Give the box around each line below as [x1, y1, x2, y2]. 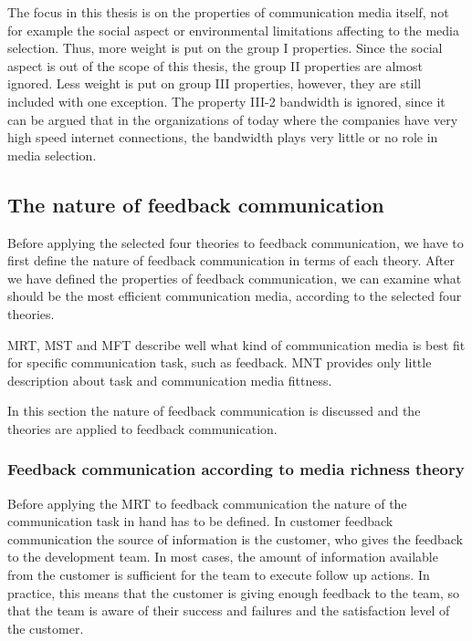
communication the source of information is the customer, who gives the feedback [7, 529, 463, 548]
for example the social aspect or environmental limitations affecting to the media [7, 20, 459, 39]
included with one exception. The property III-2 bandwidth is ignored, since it [7, 91, 446, 110]
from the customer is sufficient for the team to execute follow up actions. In [7, 565, 430, 584]
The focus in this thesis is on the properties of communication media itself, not [7, 3, 449, 21]
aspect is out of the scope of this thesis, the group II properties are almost [7, 56, 423, 75]
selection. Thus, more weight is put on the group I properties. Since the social [7, 38, 443, 57]
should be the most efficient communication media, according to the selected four [7, 286, 462, 305]
